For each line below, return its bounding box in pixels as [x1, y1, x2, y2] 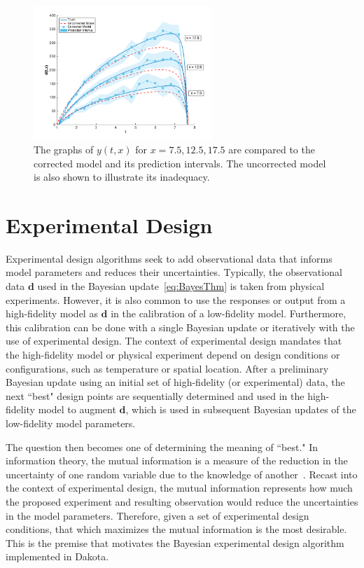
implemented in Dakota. [6, 549, 109, 564]
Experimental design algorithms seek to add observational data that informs [6, 251, 332, 265]
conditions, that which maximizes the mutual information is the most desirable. [6, 522, 347, 536]
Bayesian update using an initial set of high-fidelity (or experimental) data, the [6, 375, 345, 389]
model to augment [38, 402, 116, 417]
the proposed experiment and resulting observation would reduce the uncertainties [6, 494, 358, 508]
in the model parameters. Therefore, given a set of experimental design [6, 508, 309, 522]
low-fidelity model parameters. [6, 415, 136, 430]
